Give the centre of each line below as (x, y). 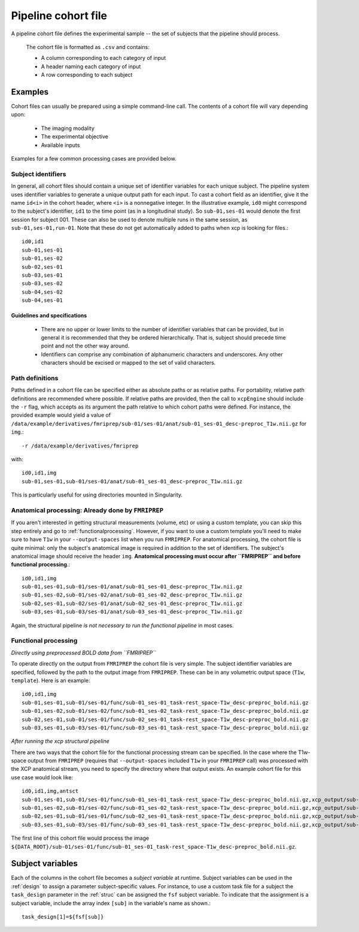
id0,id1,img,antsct (50, 791)
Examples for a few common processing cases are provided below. (94, 158)
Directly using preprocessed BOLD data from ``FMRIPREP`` (84, 652)
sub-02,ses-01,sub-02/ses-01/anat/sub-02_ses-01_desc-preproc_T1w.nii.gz (132, 603)
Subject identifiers (39, 174)
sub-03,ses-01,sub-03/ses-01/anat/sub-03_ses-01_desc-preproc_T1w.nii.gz (132, 612)
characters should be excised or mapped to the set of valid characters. (128, 363)
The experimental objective (75, 137)
